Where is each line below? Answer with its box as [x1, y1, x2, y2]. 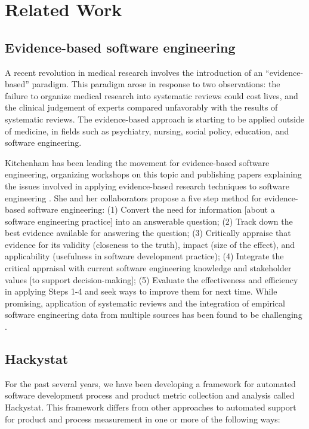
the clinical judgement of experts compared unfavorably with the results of [5, 101, 278, 114]
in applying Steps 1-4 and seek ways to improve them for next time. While [5, 285, 277, 298]
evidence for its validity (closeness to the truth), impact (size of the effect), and [5, 238, 295, 250]
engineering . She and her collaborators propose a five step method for [5, 191, 262, 204]
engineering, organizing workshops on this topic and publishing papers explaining [5, 168, 302, 180]
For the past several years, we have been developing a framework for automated [5, 377, 296, 390]
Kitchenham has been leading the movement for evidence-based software [5, 156, 270, 168]
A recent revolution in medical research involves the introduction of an [5, 66, 263, 78]
